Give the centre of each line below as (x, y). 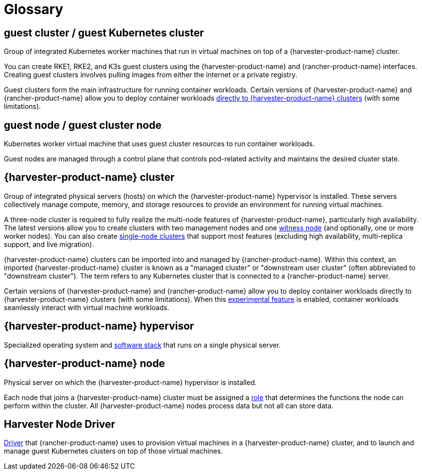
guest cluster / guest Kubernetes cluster (104, 33)
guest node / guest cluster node (83, 125)
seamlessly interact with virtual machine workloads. (87, 307)
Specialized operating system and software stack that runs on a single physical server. (143, 345)
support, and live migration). (49, 244)
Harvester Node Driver (60, 424)
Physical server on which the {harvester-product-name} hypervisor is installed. (130, 382)
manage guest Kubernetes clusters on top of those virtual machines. (113, 451)
